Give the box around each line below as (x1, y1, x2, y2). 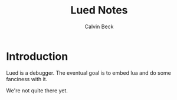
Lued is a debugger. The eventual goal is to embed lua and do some (6, 69, 171, 76)
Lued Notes (70, 4, 128, 17)
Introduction (6, 49, 68, 63)
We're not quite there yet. (6, 86, 68, 94)
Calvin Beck (84, 23, 114, 30)
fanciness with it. (6, 75, 48, 82)
